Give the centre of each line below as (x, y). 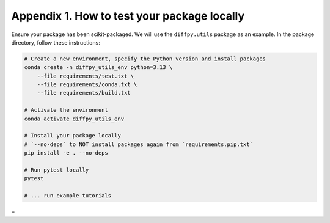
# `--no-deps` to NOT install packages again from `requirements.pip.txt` (139, 144)
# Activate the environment (66, 110)
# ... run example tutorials (68, 196)
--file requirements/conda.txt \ (87, 85)
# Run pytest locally (57, 170)
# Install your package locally (73, 136)
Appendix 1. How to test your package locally (128, 16)
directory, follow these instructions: (56, 42)
